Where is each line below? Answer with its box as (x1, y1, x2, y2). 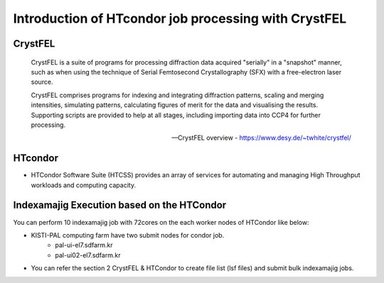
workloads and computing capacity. (31, 181, 137, 189)
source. (31, 78, 53, 87)
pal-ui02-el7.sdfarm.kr (55, 250, 121, 259)
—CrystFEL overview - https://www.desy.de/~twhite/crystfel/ (171, 133, 351, 142)
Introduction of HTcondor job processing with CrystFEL (13, 11, 347, 26)
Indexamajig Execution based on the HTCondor (13, 199, 227, 211)
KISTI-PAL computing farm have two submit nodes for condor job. (31, 231, 225, 239)
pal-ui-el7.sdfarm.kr (55, 241, 113, 250)
